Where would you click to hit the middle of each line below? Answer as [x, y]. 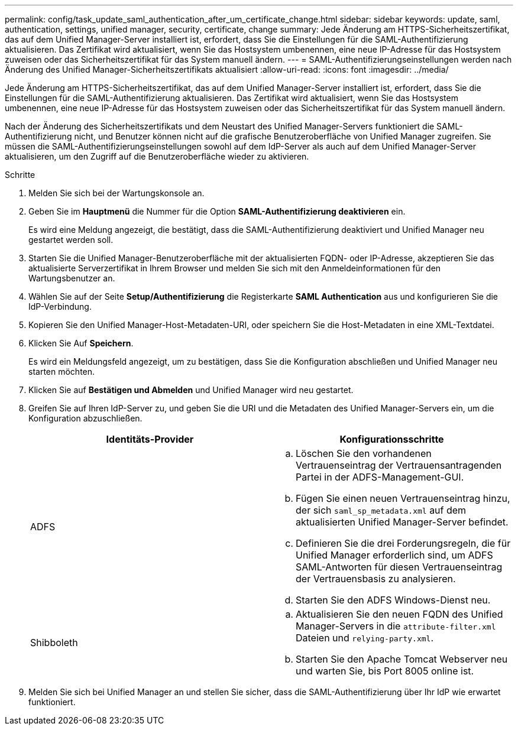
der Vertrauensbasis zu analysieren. [376, 579]
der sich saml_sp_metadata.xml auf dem [381, 510]
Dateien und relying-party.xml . [365, 638]
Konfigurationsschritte [392, 439]
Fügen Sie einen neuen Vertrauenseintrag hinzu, [403, 498]
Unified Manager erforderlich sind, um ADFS [394, 555]
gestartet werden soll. [71, 240]
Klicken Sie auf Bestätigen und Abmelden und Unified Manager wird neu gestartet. [191, 390]
